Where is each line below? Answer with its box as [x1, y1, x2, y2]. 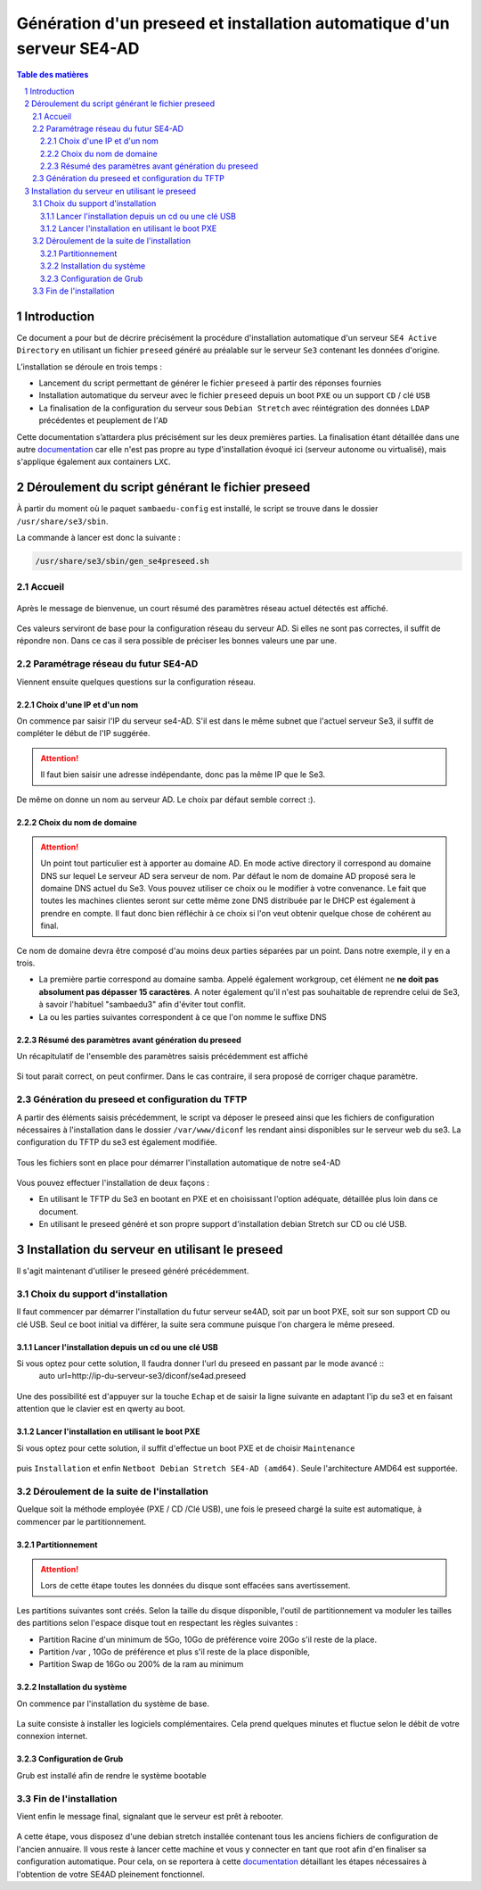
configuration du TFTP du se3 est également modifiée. [16, 1137, 217, 1148]
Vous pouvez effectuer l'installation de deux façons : [16, 1178, 209, 1189]
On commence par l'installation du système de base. [16, 1698, 209, 1709]
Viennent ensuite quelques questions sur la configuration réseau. [16, 676, 256, 687]
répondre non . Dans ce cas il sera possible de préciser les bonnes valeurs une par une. [16, 635, 338, 646]
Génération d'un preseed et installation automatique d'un [16, 13, 450, 33]
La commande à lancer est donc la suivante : [16, 532, 182, 543]
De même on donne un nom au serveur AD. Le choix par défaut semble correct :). [16, 794, 316, 805]
